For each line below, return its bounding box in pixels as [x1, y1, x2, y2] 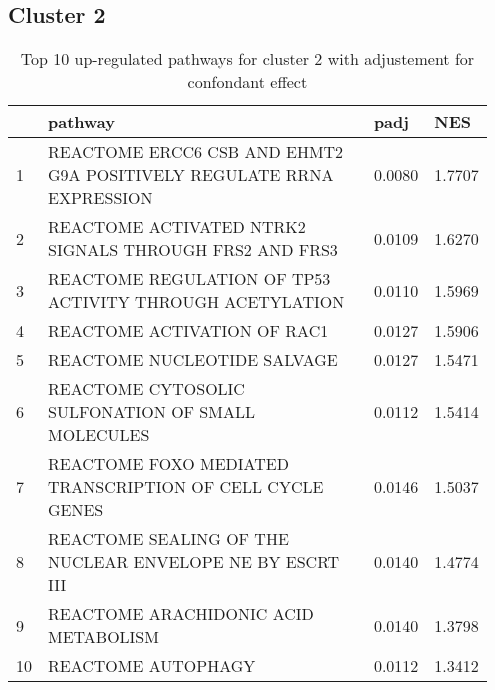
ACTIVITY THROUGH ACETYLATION [48, 290, 345, 314]
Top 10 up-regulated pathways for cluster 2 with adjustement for [20, 47, 475, 71]
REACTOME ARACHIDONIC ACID [48, 602, 314, 626]
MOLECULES [48, 423, 150, 447]
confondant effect [187, 70, 308, 94]
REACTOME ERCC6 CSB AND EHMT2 [48, 140, 344, 164]
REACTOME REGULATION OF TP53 [48, 267, 331, 291]
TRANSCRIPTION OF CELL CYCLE [48, 475, 324, 499]
